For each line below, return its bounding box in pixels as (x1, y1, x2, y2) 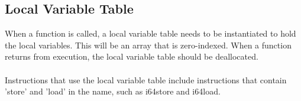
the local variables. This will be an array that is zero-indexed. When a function (5, 38, 292, 51)
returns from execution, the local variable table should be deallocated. (5, 50, 258, 63)
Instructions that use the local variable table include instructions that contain (5, 73, 287, 86)
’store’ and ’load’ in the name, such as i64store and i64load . (5, 85, 221, 97)
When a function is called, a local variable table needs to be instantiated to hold (5, 27, 296, 40)
